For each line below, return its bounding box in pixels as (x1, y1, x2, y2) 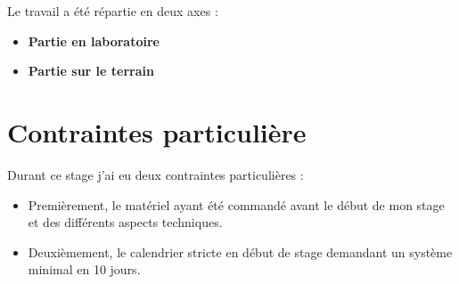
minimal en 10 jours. (28, 260, 141, 279)
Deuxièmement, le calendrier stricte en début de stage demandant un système (28, 242, 453, 261)
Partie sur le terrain (28, 61, 154, 80)
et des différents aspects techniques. (28, 213, 223, 231)
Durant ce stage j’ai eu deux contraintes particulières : (7, 165, 304, 183)
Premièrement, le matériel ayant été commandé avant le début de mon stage (28, 195, 445, 214)
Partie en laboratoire (28, 31, 160, 50)
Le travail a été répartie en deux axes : (7, 2, 218, 20)
